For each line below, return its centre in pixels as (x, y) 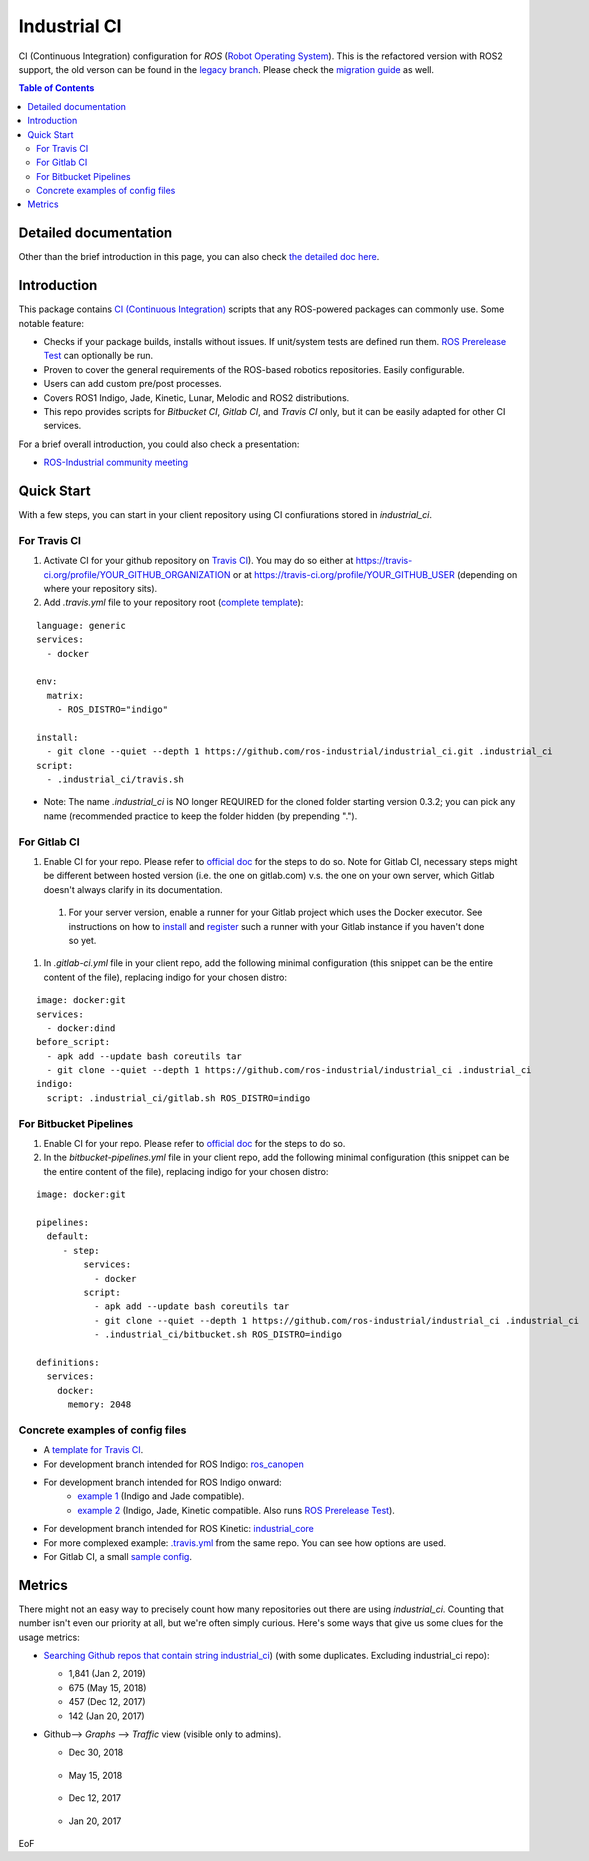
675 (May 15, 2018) (107, 1687)
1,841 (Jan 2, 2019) (107, 1674)
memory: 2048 (99, 1404)
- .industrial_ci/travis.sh (115, 779)
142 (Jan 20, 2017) (106, 1716)
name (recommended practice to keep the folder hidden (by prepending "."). (200, 816)
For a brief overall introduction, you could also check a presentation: (159, 444)
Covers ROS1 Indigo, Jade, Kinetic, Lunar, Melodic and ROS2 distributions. (196, 397)
